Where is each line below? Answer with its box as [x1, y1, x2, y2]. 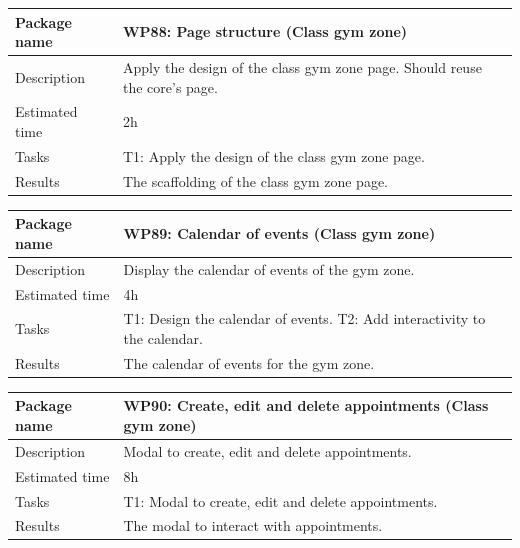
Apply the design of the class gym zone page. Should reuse [122, 56, 482, 77]
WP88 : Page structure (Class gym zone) [122, 21, 408, 42]
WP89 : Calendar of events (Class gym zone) [123, 223, 436, 244]
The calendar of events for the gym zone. [123, 352, 375, 373]
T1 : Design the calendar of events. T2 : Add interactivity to [123, 308, 486, 329]
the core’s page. [122, 76, 218, 97]
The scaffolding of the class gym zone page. [122, 170, 388, 191]
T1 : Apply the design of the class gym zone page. [122, 145, 425, 166]
